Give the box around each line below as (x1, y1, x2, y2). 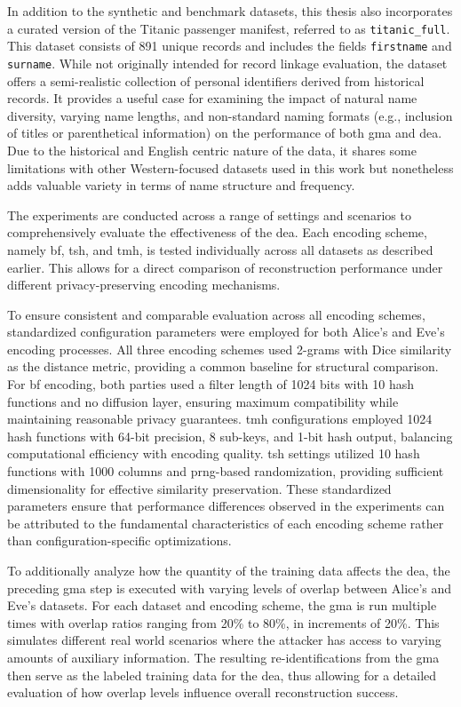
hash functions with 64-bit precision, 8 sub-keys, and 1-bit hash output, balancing (7, 426, 453, 445)
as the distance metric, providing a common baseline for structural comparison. (7, 357, 439, 376)
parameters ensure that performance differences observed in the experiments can (7, 496, 445, 515)
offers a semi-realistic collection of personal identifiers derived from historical (7, 71, 425, 90)
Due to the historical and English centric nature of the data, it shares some (7, 140, 417, 159)
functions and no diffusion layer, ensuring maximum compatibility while (7, 392, 399, 410)
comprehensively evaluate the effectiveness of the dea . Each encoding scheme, (7, 223, 427, 242)
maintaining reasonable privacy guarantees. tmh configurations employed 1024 (7, 409, 433, 428)
